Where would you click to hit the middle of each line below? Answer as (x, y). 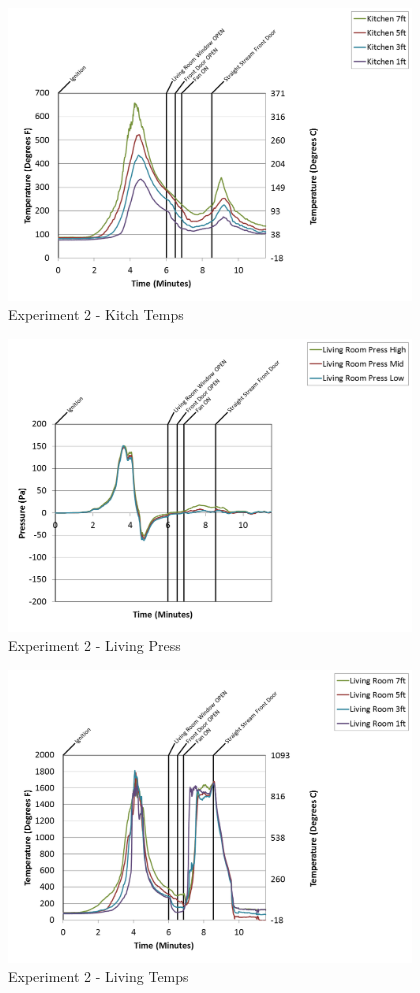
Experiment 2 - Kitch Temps (96, 314)
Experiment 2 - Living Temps (98, 976)
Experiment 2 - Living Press (94, 645)
